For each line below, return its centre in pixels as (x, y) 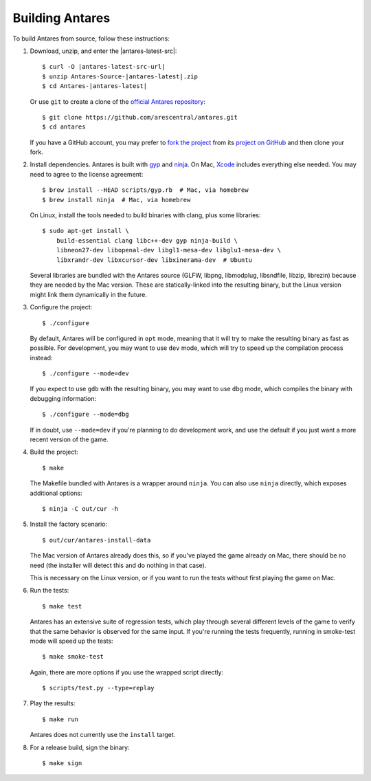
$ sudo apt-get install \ (86, 231)
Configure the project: (61, 307)
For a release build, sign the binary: (80, 747)
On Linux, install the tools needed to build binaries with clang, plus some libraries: (145, 215)
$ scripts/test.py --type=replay (98, 688)
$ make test (62, 606)
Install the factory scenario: (69, 524)
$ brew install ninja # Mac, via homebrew (116, 200)
